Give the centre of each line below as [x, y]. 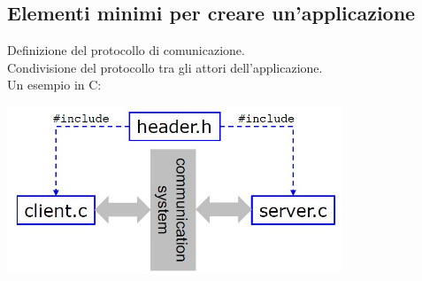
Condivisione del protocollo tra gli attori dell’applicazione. [165, 67]
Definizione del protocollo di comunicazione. [126, 50]
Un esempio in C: [54, 85]
